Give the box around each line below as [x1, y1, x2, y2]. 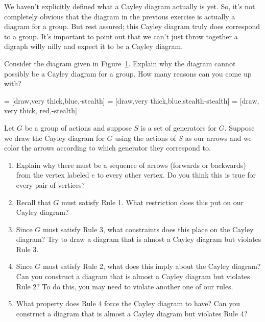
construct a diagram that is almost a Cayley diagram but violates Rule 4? [16, 308, 248, 318]
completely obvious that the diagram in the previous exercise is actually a [4, 11, 235, 21]
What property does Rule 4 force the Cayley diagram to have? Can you [16, 298, 240, 309]
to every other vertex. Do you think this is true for [97, 169, 256, 180]
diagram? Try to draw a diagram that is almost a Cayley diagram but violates [16, 234, 261, 244]
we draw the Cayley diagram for [4, 132, 105, 143]
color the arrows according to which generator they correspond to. [4, 142, 211, 153]
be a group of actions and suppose [25, 122, 132, 133]
